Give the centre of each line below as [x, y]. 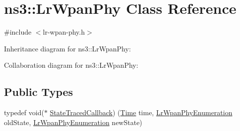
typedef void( [24, 112]
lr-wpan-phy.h [64, 32]
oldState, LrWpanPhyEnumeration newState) [73, 122]
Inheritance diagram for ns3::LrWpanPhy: [67, 48]
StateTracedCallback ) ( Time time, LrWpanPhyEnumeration [141, 112]
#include [18, 32]
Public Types [39, 92]
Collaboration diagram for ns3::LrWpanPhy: [71, 65]
